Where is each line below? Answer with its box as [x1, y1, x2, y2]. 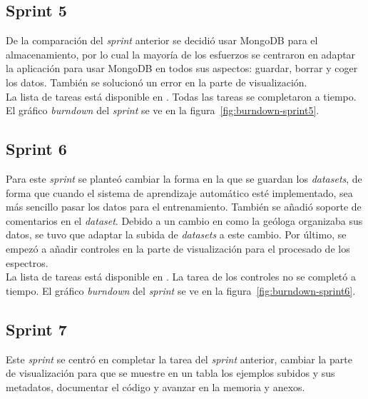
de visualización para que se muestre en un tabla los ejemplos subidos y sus [6, 365, 335, 380]
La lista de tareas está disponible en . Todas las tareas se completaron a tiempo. [6, 89, 357, 103]
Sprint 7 [6, 318, 67, 340]
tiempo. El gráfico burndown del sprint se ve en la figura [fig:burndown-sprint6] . [6, 283, 356, 298]
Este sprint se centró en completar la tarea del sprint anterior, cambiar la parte [6, 351, 352, 366]
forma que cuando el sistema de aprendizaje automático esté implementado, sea [6, 185, 353, 200]
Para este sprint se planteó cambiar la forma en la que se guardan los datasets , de [6, 171, 362, 186]
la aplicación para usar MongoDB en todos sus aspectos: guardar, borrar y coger [6, 61, 358, 76]
